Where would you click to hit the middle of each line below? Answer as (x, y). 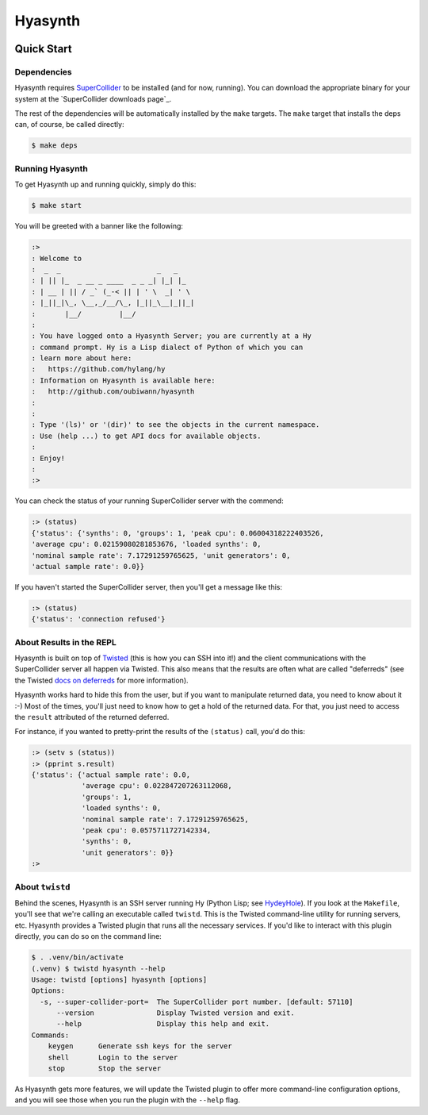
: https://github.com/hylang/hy (98, 369)
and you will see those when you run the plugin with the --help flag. (128, 1100)
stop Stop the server (105, 1069)
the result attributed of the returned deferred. (92, 717)
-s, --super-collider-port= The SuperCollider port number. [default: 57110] (197, 1002)
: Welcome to (57, 258)
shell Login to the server (113, 1057)
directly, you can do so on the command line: (88, 936)
